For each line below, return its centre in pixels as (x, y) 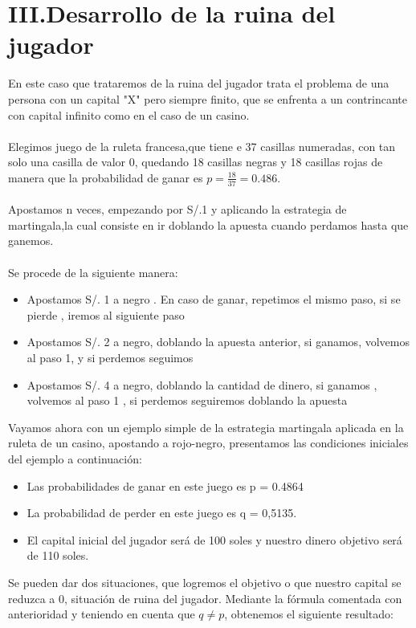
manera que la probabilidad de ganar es (106, 177)
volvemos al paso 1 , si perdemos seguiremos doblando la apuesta (187, 400)
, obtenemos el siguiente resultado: (309, 614)
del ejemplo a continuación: (75, 459)
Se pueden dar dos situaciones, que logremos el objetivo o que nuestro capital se (205, 582)
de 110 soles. (58, 555)
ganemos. (31, 241)
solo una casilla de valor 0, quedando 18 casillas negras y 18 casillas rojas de (196, 162)
